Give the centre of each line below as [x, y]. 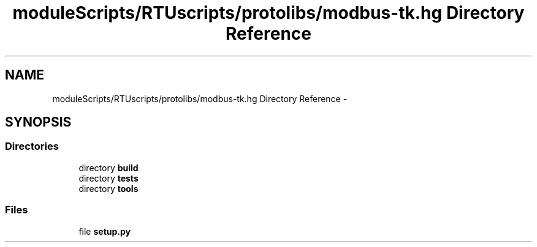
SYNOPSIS [38, 122]
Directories [32, 146]
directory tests [109, 178]
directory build [109, 168]
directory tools [109, 188]
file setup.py [105, 231]
